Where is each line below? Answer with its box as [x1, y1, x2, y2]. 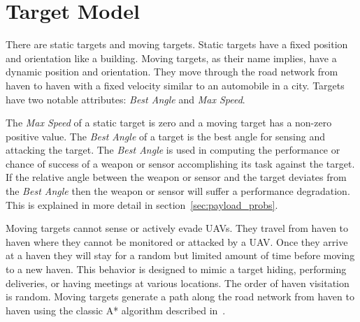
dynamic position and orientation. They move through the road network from [6, 64, 338, 79]
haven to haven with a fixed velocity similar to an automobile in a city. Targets [6, 78, 345, 92]
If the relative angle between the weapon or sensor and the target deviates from [6, 170, 347, 184]
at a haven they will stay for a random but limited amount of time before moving [6, 248, 355, 263]
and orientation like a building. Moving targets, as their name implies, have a [6, 50, 337, 65]
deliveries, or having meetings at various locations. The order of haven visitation [6, 275, 350, 290]
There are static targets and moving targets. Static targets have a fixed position [6, 37, 348, 52]
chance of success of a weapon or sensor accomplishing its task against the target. [6, 156, 355, 170]
